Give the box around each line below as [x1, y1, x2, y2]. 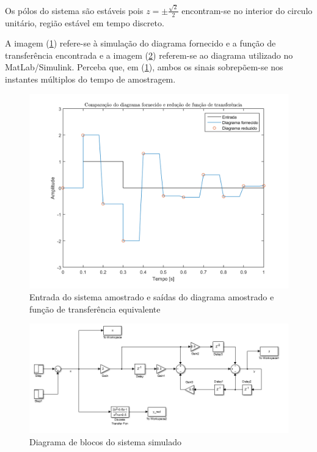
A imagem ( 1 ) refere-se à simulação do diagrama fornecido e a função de [5, 37, 276, 50]
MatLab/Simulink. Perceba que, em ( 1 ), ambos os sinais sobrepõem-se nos [5, 61, 283, 73]
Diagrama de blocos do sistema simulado [29, 435, 182, 448]
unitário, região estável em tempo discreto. [5, 16, 164, 29]
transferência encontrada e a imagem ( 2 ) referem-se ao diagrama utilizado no [5, 48, 293, 61]
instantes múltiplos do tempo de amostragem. [5, 72, 176, 85]
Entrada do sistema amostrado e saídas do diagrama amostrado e [29, 291, 274, 303]
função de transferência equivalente [29, 302, 161, 315]
